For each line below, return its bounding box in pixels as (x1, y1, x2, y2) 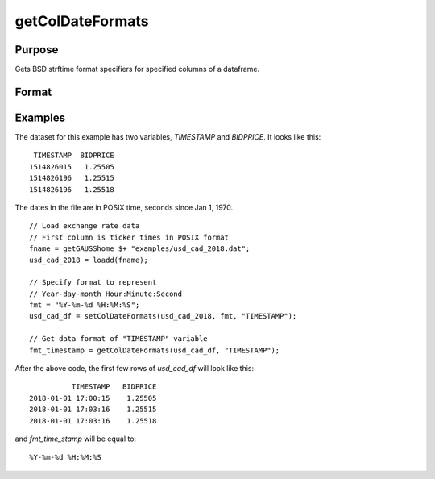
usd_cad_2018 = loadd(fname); (29, 255, 149, 264)
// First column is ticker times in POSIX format (29, 232, 230, 242)
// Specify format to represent (29, 278, 157, 287)
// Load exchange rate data (29, 222, 140, 231)
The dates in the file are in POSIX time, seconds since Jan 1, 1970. (14, 202, 234, 212)
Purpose (14, 43, 59, 56)
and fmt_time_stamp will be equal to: (14, 434, 137, 444)
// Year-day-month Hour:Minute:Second (29, 289, 183, 298)
